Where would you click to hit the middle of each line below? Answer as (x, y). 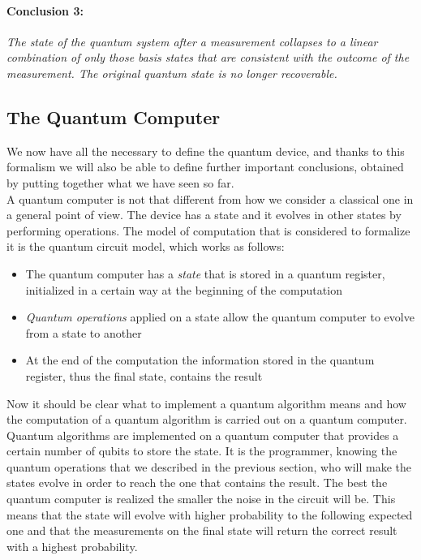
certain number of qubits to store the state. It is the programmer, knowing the (202, 451)
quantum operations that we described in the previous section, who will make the (209, 466)
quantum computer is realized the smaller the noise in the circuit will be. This (201, 499)
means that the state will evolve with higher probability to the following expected (210, 514)
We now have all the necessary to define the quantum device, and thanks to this (206, 151)
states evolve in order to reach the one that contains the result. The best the (197, 482)
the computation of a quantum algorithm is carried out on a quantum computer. (207, 419)
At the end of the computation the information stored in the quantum (200, 360)
